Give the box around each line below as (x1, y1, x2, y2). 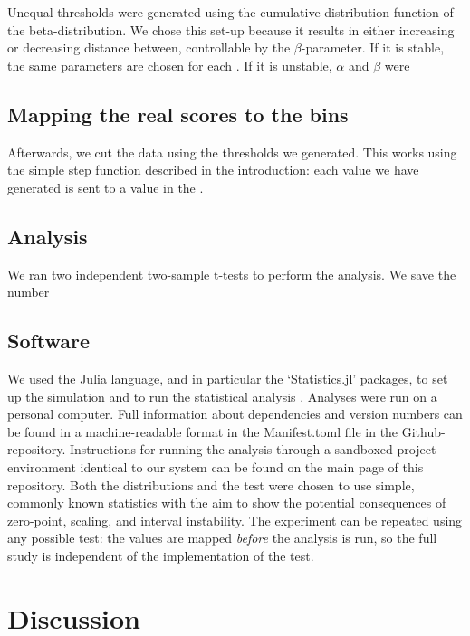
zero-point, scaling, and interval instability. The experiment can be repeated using (7, 510, 463, 529)
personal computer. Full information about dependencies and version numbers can (7, 404, 463, 423)
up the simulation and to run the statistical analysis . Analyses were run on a (7, 386, 437, 405)
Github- (401, 422, 446, 441)
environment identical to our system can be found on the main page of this (7, 457, 424, 476)
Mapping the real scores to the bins (7, 100, 349, 128)
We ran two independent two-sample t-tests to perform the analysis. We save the (7, 264, 456, 283)
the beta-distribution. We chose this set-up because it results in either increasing (7, 20, 455, 39)
